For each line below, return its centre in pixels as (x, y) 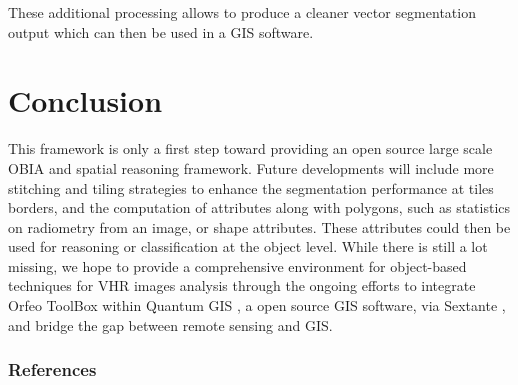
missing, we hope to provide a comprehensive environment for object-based (237, 265)
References (52, 369)
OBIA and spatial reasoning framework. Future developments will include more (251, 167)
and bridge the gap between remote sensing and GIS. (170, 324)
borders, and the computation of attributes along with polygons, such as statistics (259, 207)
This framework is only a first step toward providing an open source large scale (250, 148)
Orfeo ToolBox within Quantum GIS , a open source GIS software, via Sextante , (257, 305)
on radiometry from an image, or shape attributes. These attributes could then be (259, 226)
